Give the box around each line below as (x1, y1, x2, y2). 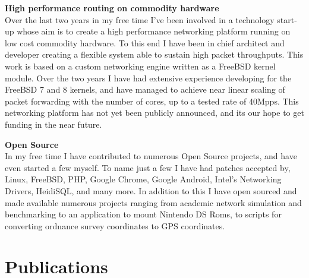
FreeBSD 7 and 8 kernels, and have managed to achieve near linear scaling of (5, 83, 285, 96)
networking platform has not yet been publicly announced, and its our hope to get (5, 106, 304, 119)
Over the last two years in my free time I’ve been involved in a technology (5, 13, 275, 26)
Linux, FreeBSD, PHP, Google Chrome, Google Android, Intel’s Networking (5, 173, 282, 185)
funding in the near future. (5, 118, 102, 130)
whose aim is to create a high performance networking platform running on (17, 25, 291, 37)
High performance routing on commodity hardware (5, 2, 219, 14)
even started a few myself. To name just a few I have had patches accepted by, (5, 161, 291, 173)
